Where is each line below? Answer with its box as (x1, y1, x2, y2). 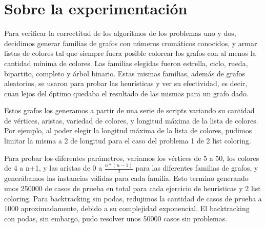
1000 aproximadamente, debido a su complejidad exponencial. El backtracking (4, 203, 250, 214)
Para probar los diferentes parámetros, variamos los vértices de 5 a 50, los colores (4, 152, 259, 163)
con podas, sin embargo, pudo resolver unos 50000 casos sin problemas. (4, 213, 228, 223)
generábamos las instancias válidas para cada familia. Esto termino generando (4, 173, 249, 183)
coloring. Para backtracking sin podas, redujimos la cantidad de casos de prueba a (4, 193, 262, 203)
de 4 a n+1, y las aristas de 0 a (4, 162, 103, 173)
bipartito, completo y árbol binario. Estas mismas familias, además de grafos (4, 68, 245, 78)
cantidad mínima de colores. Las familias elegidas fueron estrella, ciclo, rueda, (4, 57, 248, 68)
